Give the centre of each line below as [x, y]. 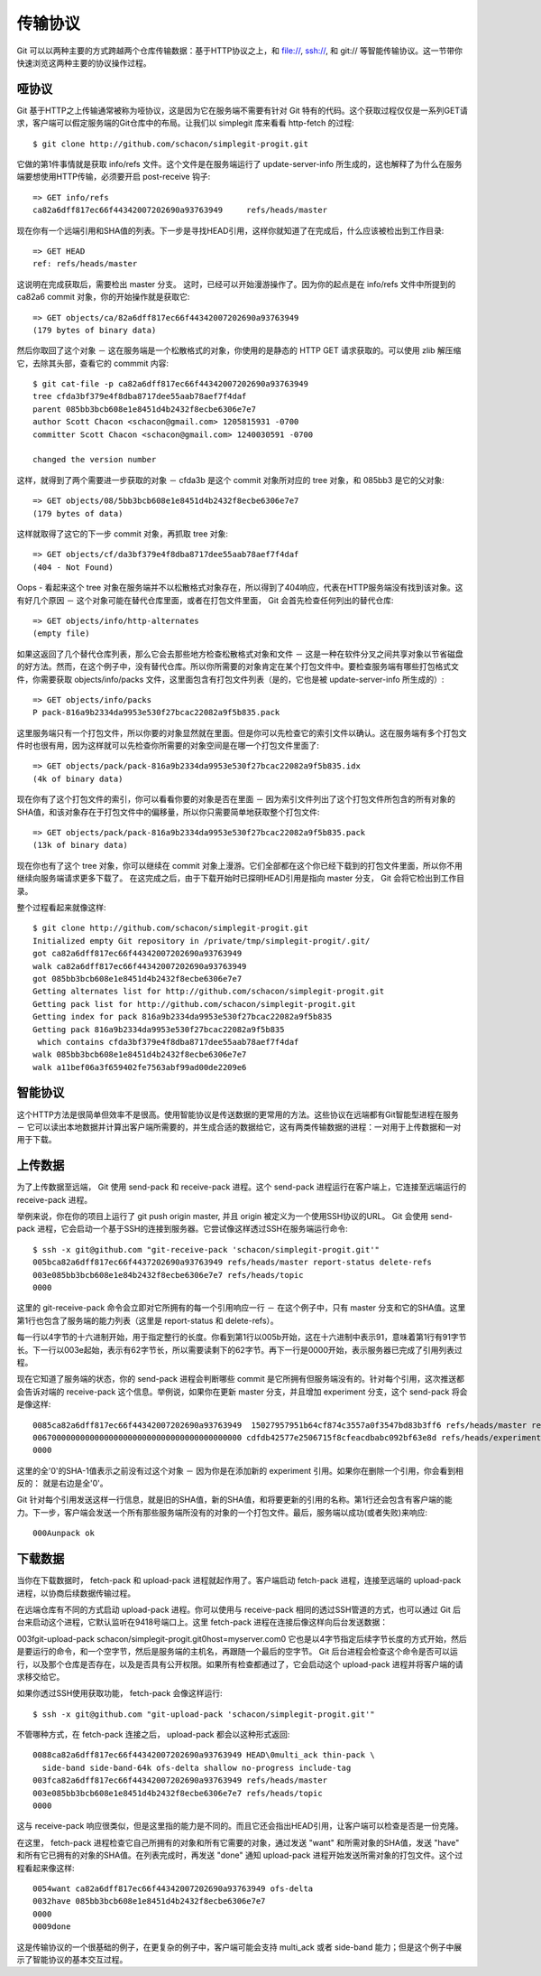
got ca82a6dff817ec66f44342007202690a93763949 [138, 954]
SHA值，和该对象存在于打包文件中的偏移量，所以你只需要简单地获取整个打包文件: [168, 812]
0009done [52, 1927]
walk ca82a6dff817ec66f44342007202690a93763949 [140, 966]
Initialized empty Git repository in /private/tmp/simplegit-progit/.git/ [202, 941]
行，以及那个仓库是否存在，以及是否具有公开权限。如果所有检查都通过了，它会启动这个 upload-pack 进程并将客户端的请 [240, 1664]
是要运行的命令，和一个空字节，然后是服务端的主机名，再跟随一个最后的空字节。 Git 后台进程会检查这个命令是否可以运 [238, 1652]
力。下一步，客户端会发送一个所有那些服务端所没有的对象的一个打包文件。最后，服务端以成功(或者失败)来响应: [222, 1512]
